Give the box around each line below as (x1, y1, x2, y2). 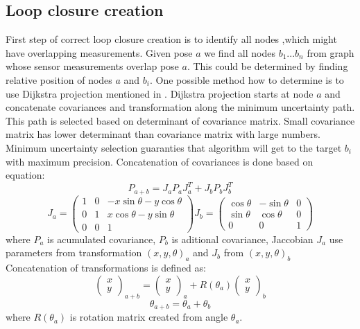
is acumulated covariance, (47, 231, 156, 246)
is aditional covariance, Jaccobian (171, 231, 314, 246)
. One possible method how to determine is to (149, 72, 344, 87)
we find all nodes (204, 45, 275, 60)
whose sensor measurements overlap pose (6, 59, 179, 73)
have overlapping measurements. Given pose (6, 45, 193, 60)
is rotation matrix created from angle (69, 310, 228, 324)
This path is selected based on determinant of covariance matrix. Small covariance (6, 113, 355, 127)
